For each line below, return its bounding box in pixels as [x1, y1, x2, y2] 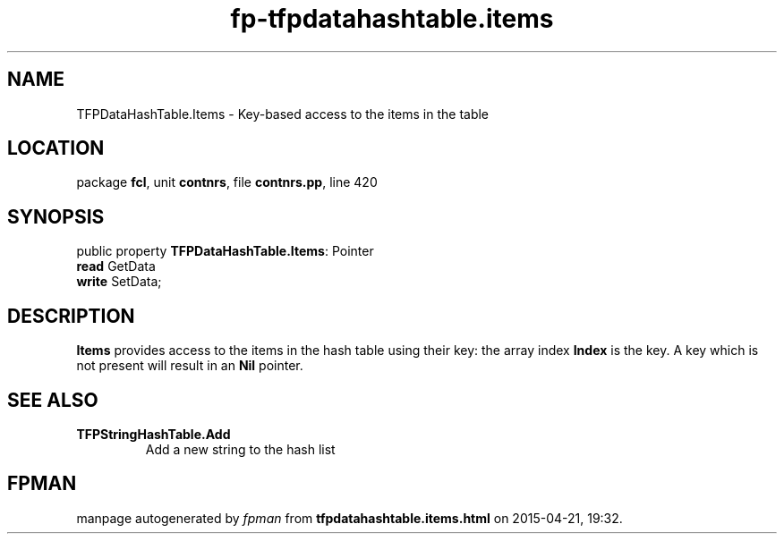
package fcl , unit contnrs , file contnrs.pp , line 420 [76, 174, 378, 190]
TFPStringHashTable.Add [76, 426, 231, 442]
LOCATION [7, 137, 105, 160]
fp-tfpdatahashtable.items [230, 4, 554, 34]
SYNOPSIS [7, 205, 105, 228]
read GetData [76, 258, 156, 275]
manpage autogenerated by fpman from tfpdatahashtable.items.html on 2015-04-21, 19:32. [76, 510, 623, 526]
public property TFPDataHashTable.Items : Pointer [76, 243, 374, 259]
